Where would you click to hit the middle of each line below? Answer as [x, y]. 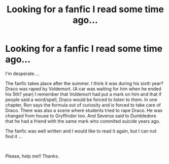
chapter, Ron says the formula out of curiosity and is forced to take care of [83, 105]
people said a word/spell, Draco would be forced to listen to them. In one [81, 100]
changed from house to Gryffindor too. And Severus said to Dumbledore [81, 116]
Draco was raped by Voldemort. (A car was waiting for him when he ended [83, 89]
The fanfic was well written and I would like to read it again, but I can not [81, 131]
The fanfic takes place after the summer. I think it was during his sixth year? [84, 83]
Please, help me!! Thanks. [32, 156]
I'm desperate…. [22, 73]
